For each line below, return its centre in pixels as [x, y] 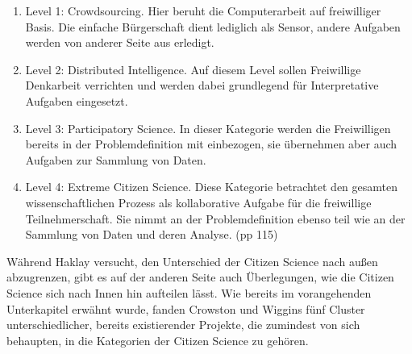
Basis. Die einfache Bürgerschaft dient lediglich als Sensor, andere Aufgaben [213, 26]
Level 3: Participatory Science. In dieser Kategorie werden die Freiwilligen [208, 128]
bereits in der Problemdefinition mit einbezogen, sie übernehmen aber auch [211, 144]
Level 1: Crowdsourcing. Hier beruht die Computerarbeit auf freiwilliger [203, 10]
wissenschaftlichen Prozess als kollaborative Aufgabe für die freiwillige [198, 202]
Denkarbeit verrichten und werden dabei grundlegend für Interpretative [202, 85]
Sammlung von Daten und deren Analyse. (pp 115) [152, 234]
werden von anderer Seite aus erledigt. [120, 42]
